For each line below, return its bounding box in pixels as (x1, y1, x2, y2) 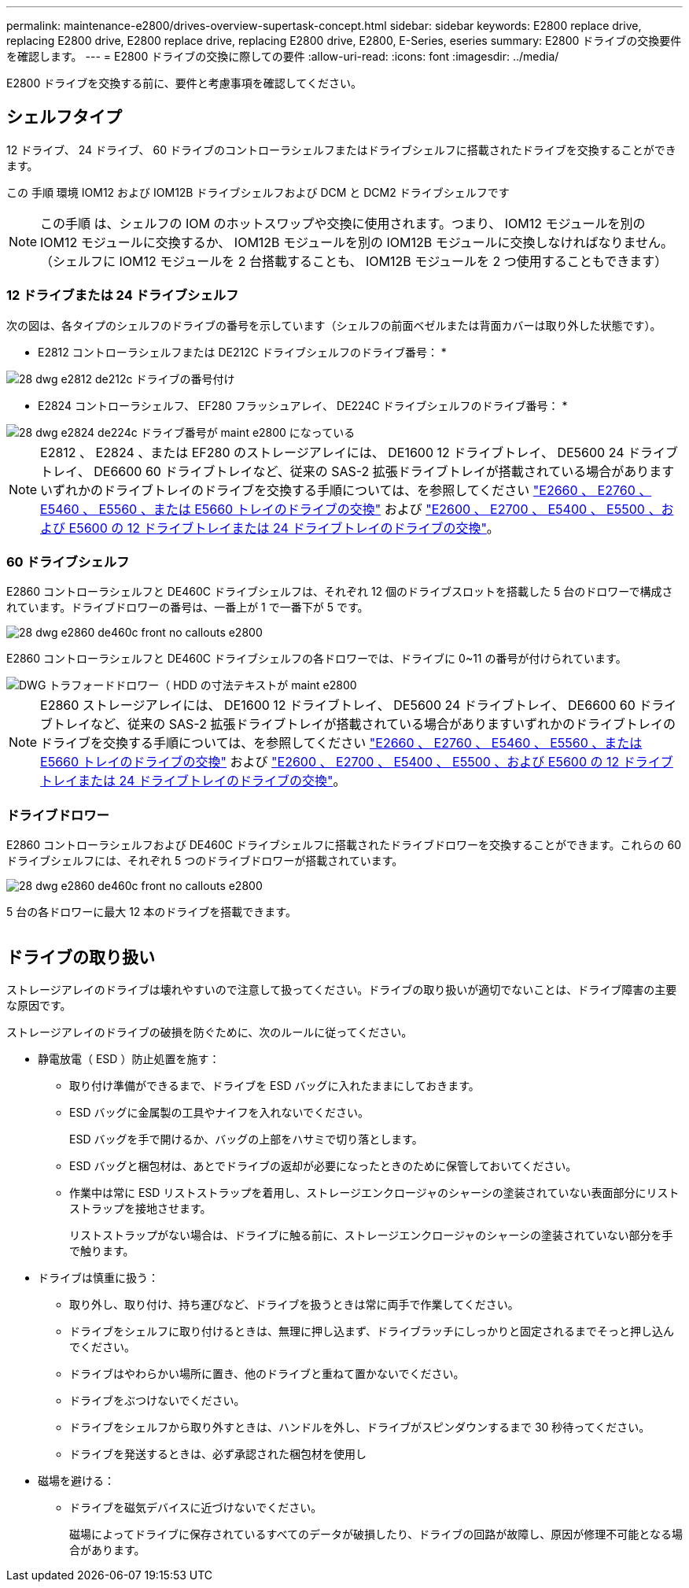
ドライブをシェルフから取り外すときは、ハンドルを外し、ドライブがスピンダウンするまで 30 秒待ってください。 (69, 1420, 650, 1434)
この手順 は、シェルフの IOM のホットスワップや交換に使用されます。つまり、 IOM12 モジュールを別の (40, 215, 646, 231)
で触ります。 (69, 1243, 134, 1257)
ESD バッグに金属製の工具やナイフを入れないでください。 (69, 1105, 370, 1119)
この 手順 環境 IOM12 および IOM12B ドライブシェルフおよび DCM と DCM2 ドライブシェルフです (6, 185, 510, 199)
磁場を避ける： (38, 1473, 115, 1487)
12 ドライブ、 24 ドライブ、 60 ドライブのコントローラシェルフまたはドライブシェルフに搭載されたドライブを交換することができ (6, 142, 676, 157)
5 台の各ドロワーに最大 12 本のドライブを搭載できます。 (6, 905, 297, 919)
